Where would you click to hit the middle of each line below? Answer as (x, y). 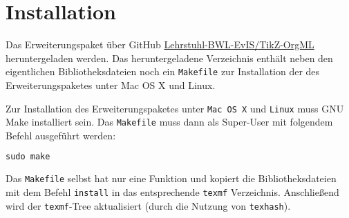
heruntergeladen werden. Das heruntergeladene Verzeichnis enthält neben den (169, 58)
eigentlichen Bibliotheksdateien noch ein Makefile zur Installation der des (163, 71)
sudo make (28, 157)
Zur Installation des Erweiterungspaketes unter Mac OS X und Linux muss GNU (175, 108)
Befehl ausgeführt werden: (61, 135)
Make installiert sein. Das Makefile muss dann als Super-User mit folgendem (169, 122)
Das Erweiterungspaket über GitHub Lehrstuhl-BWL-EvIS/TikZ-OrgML (160, 44)
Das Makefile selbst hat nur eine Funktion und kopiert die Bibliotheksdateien (171, 178)
